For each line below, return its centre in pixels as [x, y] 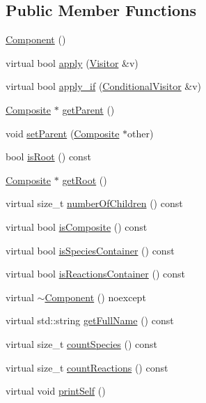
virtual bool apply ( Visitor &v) [72, 62]
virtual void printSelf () [56, 391]
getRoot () [85, 180]
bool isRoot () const [48, 157]
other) [141, 133]
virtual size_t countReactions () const [87, 367]
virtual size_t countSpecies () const [82, 343]
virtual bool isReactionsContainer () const [95, 274]
